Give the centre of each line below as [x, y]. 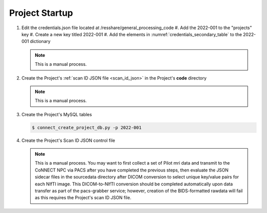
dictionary [40, 42]
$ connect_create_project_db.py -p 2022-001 [87, 128]
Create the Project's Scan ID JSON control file [68, 140]
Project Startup [41, 13]
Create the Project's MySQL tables [57, 114]
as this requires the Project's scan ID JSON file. [83, 198]
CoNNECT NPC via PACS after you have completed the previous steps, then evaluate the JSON [132, 170]
